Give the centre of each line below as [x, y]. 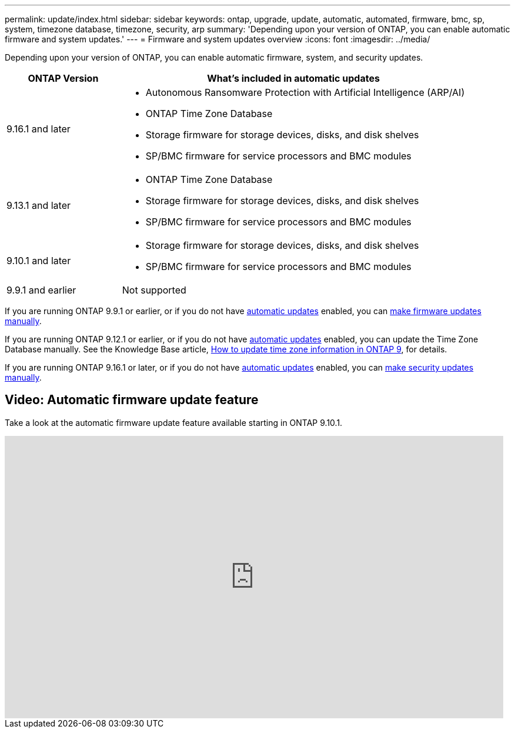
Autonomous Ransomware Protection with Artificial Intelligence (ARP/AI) [305, 92]
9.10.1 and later [39, 261]
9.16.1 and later [39, 129]
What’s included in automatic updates [293, 78]
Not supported [154, 290]
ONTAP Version [63, 78]
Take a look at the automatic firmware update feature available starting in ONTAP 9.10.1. [174, 422]
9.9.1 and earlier [41, 290]
